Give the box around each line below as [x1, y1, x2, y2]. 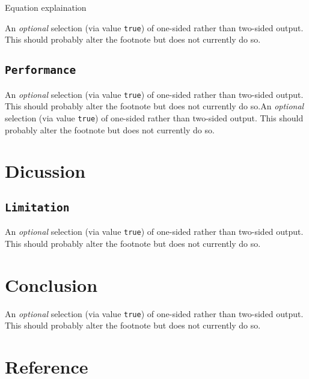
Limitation [5, 201, 70, 214]
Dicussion [5, 159, 86, 183]
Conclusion [5, 272, 98, 297]
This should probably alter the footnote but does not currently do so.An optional [5, 100, 304, 112]
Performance [5, 64, 76, 77]
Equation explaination [5, 1, 87, 13]
